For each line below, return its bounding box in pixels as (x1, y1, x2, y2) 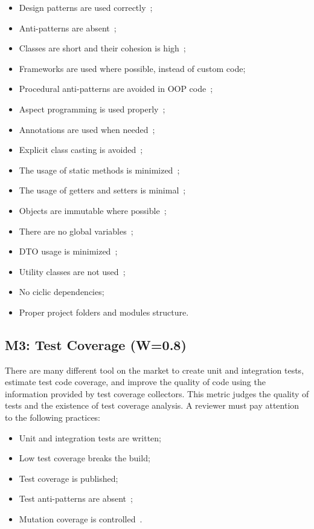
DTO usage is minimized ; (19, 245, 118, 258)
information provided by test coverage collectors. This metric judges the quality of (5, 387, 309, 400)
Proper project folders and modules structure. (19, 305, 189, 318)
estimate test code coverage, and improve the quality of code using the (5, 375, 266, 388)
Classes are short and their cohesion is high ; (19, 42, 186, 54)
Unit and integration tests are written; (19, 431, 161, 444)
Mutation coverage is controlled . (19, 513, 143, 525)
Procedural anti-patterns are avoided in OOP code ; (19, 82, 213, 95)
